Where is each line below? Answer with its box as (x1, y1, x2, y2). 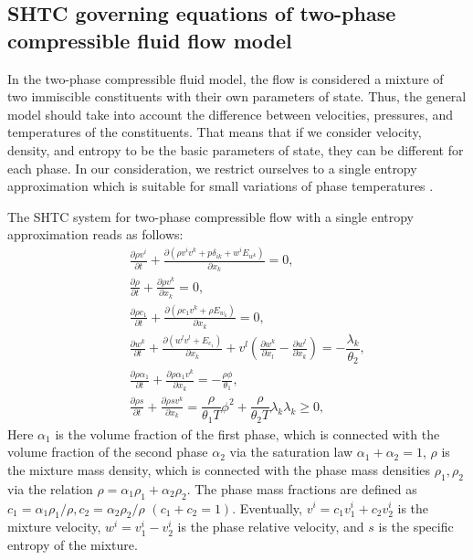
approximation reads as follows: (7, 225, 184, 244)
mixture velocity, (7, 517, 101, 536)
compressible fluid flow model (7, 26, 292, 54)
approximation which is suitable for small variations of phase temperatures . (7, 176, 434, 195)
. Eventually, (232, 498, 302, 517)
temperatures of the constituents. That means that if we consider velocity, (7, 122, 422, 142)
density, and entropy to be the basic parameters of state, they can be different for (7, 140, 464, 159)
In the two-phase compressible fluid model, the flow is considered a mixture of (7, 69, 444, 88)
